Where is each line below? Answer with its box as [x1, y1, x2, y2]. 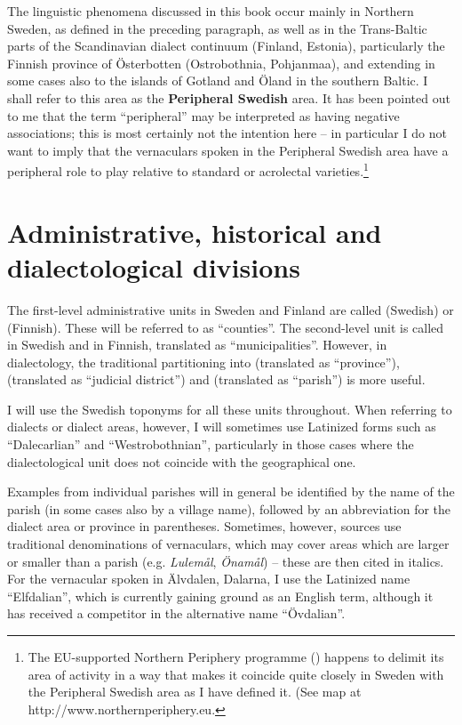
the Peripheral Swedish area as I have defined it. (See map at [28, 682, 362, 701]
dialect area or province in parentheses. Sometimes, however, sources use [7, 517, 402, 536]
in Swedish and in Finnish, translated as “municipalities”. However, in [7, 335, 387, 354]
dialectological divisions [7, 248, 300, 285]
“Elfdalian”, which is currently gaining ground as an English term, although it [7, 586, 434, 605]
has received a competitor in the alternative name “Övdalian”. [7, 604, 346, 623]
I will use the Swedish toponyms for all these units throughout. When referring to [7, 399, 452, 418]
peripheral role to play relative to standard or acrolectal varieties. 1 [7, 159, 369, 180]
